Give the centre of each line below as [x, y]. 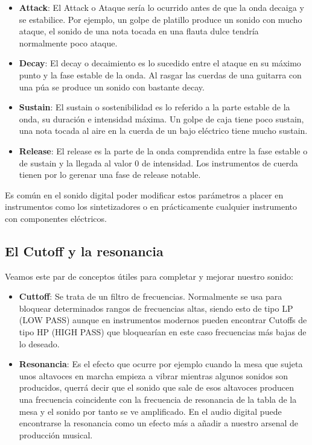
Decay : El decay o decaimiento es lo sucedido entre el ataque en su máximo [160, 63]
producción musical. [56, 434]
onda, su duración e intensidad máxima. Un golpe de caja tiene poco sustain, [161, 118]
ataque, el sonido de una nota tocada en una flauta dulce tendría [139, 31]
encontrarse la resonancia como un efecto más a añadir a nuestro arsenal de [158, 423]
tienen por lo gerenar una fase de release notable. [110, 175]
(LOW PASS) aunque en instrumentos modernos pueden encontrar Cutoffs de [163, 320]
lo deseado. [39, 343]
